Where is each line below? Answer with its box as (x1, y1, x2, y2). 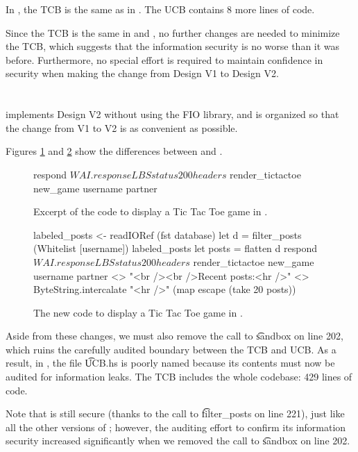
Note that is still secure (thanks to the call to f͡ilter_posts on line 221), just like (6, 406, 345, 421)
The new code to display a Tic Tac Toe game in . (33, 305, 243, 319)
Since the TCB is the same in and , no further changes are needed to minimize (6, 25, 340, 40)
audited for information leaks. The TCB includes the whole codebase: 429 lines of (6, 369, 352, 384)
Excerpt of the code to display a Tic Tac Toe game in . (33, 204, 268, 219)
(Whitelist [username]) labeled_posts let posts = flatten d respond (33, 241, 317, 256)
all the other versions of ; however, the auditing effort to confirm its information (6, 419, 346, 434)
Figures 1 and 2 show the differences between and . (6, 144, 223, 158)
